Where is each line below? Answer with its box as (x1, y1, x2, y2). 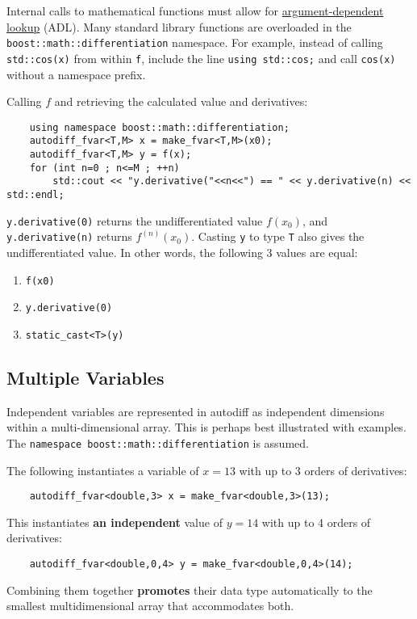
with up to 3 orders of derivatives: (239, 461, 407, 478)
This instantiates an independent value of (6, 513, 223, 530)
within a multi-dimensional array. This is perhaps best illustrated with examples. (6, 419, 407, 436)
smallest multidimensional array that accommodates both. (6, 597, 294, 614)
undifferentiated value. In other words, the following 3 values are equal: (6, 243, 358, 260)
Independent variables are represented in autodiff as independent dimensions (6, 402, 385, 419)
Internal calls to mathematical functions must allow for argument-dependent (6, 2, 384, 19)
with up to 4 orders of (261, 513, 371, 530)
